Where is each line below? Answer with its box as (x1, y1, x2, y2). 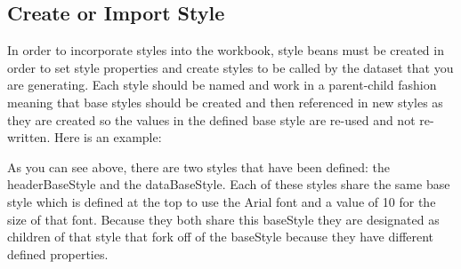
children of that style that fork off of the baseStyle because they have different (7, 227, 434, 246)
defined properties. (7, 244, 109, 263)
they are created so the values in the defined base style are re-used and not (7, 110, 416, 129)
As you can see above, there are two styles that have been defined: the (7, 157, 391, 176)
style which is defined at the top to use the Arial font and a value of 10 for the (7, 192, 436, 210)
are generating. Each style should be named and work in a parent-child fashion (7, 75, 437, 94)
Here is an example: (53, 128, 162, 146)
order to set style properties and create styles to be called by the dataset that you (7, 58, 454, 76)
